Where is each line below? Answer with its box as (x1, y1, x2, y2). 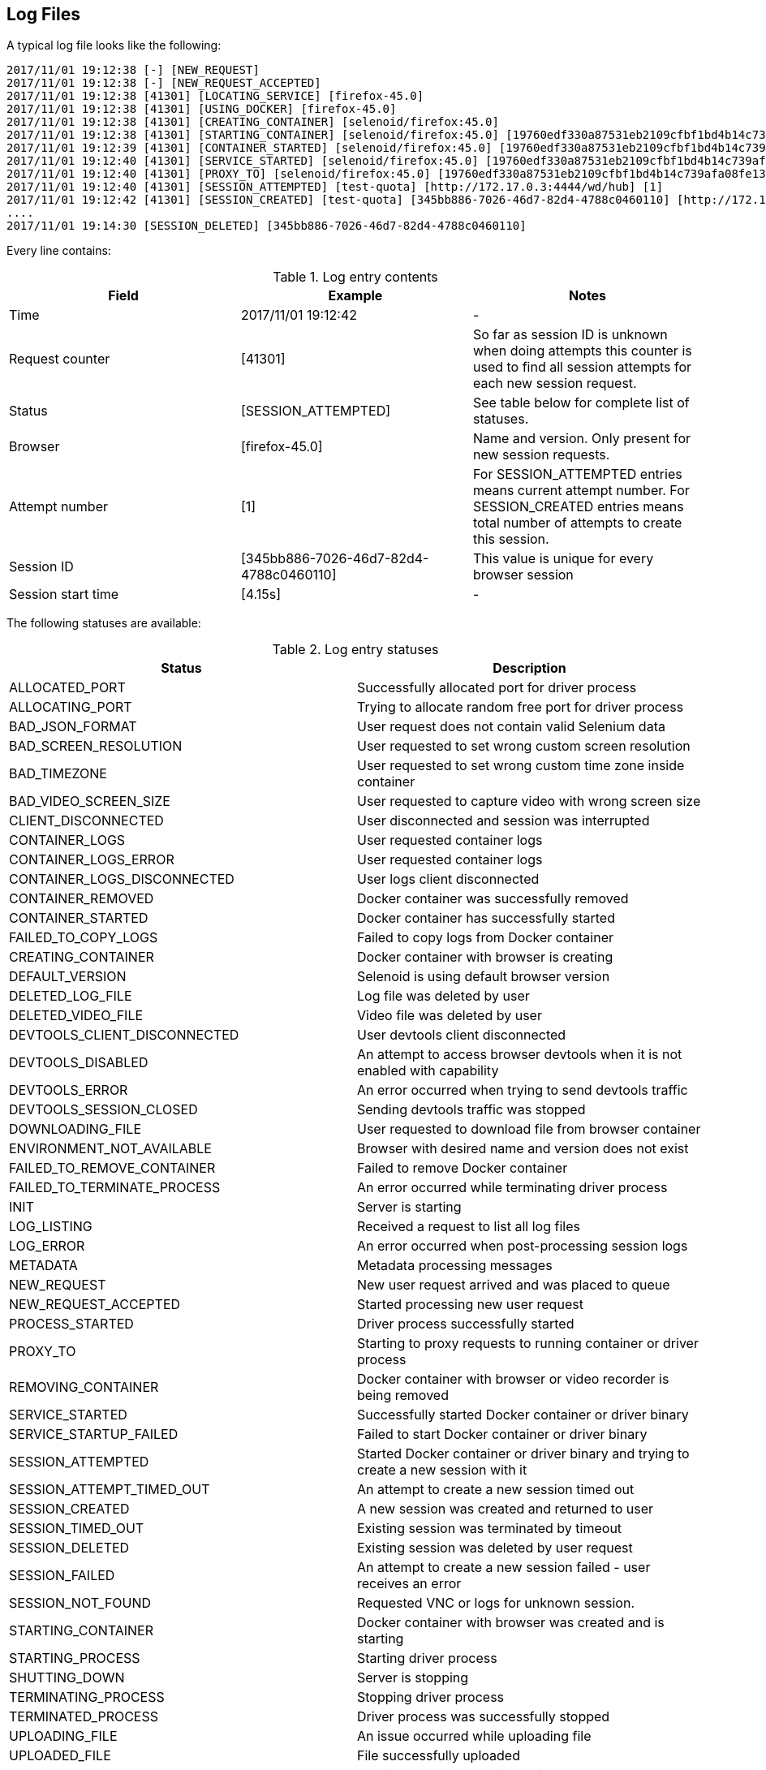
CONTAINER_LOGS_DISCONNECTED (9, 871, 235, 888)
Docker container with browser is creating (357, 949, 613, 966)
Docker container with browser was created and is (357, 1614, 665, 1631)
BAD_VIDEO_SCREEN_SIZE (9, 793, 170, 810)
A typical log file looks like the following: (6, 38, 222, 53)
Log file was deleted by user (357, 988, 530, 1005)
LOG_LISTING (9, 1218, 93, 1235)
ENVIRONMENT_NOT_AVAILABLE (9, 1140, 212, 1157)
